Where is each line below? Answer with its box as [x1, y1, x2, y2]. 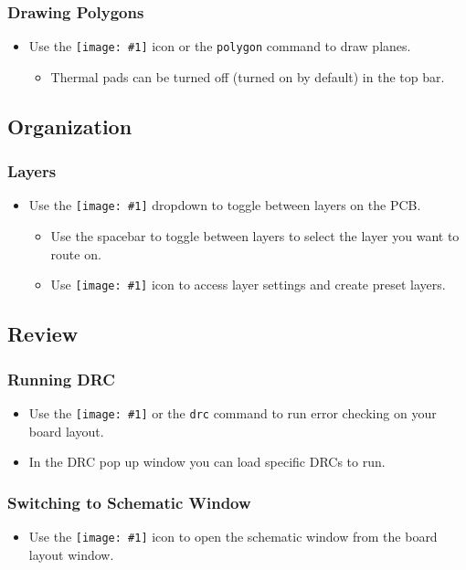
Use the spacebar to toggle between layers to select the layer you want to [50, 227, 460, 246]
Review [7, 320, 79, 348]
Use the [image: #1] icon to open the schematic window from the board [28, 527, 438, 546]
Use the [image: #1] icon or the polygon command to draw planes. [28, 37, 411, 56]
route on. [50, 244, 101, 263]
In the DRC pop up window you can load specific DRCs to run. [28, 452, 386, 471]
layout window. [28, 544, 114, 564]
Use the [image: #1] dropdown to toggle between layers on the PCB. [28, 195, 421, 215]
